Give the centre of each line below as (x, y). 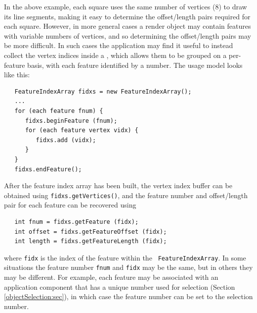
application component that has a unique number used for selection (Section (120, 287)
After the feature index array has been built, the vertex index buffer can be (118, 185)
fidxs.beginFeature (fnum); (71, 121)
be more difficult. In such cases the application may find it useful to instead (119, 45)
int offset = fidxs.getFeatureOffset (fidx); (91, 232)
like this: (17, 75)
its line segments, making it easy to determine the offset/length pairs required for (127, 16)
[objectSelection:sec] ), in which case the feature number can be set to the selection (128, 296)
